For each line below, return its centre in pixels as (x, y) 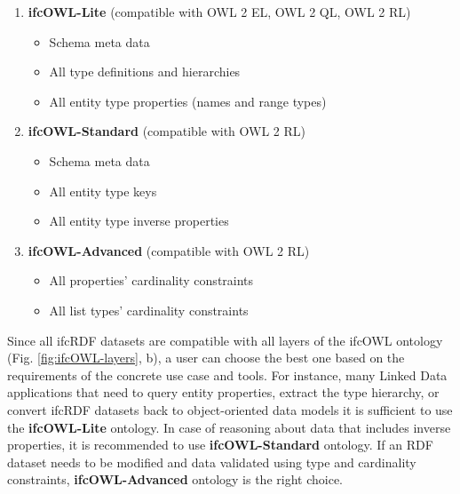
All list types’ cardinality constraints (149, 310)
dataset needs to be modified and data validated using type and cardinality (212, 462)
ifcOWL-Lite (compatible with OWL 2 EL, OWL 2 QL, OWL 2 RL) (219, 12)
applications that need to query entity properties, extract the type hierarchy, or (223, 392)
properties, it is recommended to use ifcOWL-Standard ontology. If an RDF (220, 445)
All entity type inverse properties (139, 221)
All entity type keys (103, 191)
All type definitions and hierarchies (145, 72)
